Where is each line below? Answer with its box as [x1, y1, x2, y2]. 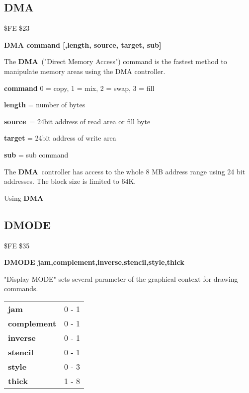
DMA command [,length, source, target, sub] [4, 39, 162, 50]
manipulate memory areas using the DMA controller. [4, 66, 166, 76]
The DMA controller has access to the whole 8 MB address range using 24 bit [4, 166, 246, 176]
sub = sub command [4, 149, 69, 159]
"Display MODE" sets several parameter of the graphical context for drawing [4, 273, 238, 284]
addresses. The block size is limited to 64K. [4, 176, 136, 186]
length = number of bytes [4, 99, 85, 110]
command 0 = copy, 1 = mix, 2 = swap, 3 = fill [4, 82, 155, 93]
